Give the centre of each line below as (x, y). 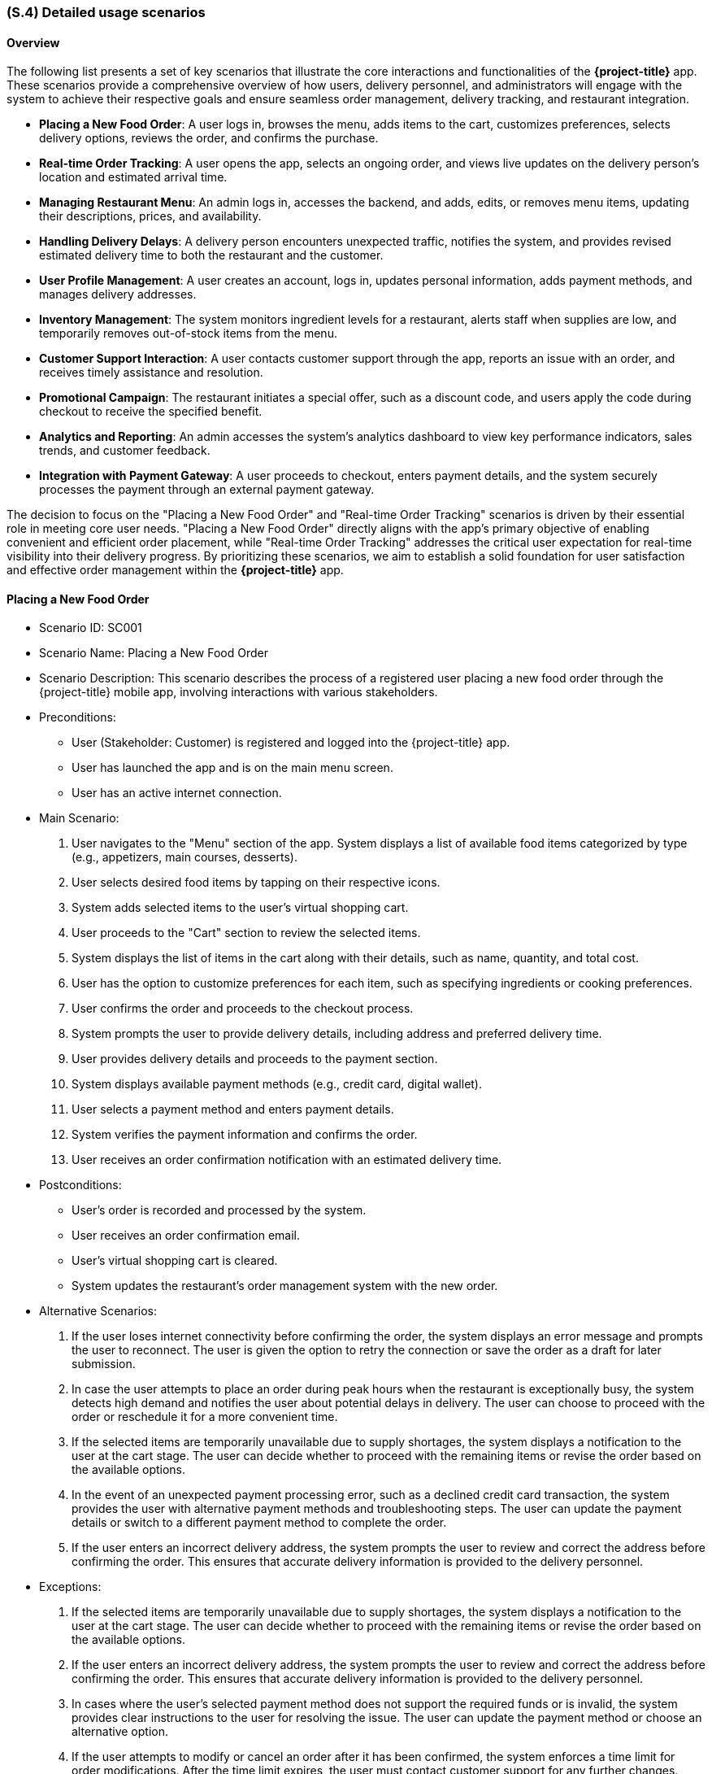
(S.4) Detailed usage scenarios (106, 12)
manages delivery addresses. (118, 294)
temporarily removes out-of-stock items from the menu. (188, 333)
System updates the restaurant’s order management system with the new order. (285, 1286)
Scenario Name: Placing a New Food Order (154, 653)
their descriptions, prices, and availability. (150, 216)
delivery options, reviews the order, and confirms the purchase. (209, 138)
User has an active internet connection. (177, 793)
